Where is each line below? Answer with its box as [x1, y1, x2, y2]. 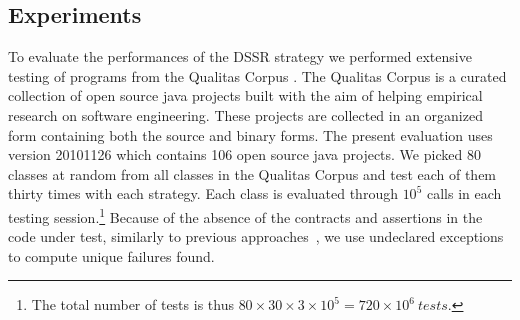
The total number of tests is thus [31, 294, 234, 315]
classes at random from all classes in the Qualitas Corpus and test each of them [8, 163, 497, 184]
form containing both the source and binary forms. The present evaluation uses [8, 124, 493, 145]
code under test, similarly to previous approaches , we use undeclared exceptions [8, 226, 504, 247]
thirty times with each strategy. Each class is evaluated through [8, 183, 398, 204]
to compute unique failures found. [8, 245, 215, 266]
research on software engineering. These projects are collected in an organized [8, 104, 483, 125]
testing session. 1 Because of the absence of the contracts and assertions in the [8, 203, 483, 227]
